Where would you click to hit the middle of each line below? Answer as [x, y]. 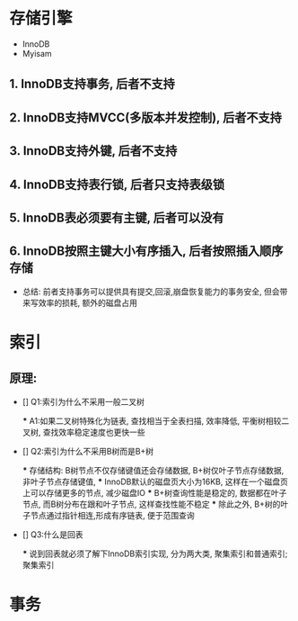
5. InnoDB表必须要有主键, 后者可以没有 [117, 217]
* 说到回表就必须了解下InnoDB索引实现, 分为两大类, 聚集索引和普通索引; [155, 553]
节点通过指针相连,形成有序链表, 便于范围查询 [112, 515]
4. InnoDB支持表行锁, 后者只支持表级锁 [117, 184]
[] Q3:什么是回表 [53, 534]
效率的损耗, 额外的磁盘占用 [88, 302]
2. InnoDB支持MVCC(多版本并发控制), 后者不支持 [146, 117]
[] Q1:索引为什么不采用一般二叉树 [83, 401]
